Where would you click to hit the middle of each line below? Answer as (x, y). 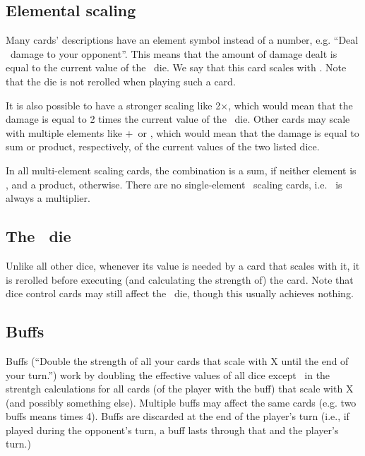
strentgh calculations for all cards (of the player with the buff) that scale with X (180, 389)
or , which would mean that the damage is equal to (249, 132)
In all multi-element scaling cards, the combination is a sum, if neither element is (181, 170)
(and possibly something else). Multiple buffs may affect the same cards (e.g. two (181, 402)
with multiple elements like (64, 132)
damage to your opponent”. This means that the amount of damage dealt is (174, 53)
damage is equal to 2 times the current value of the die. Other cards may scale (178, 119)
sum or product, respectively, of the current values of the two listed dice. (163, 146)
